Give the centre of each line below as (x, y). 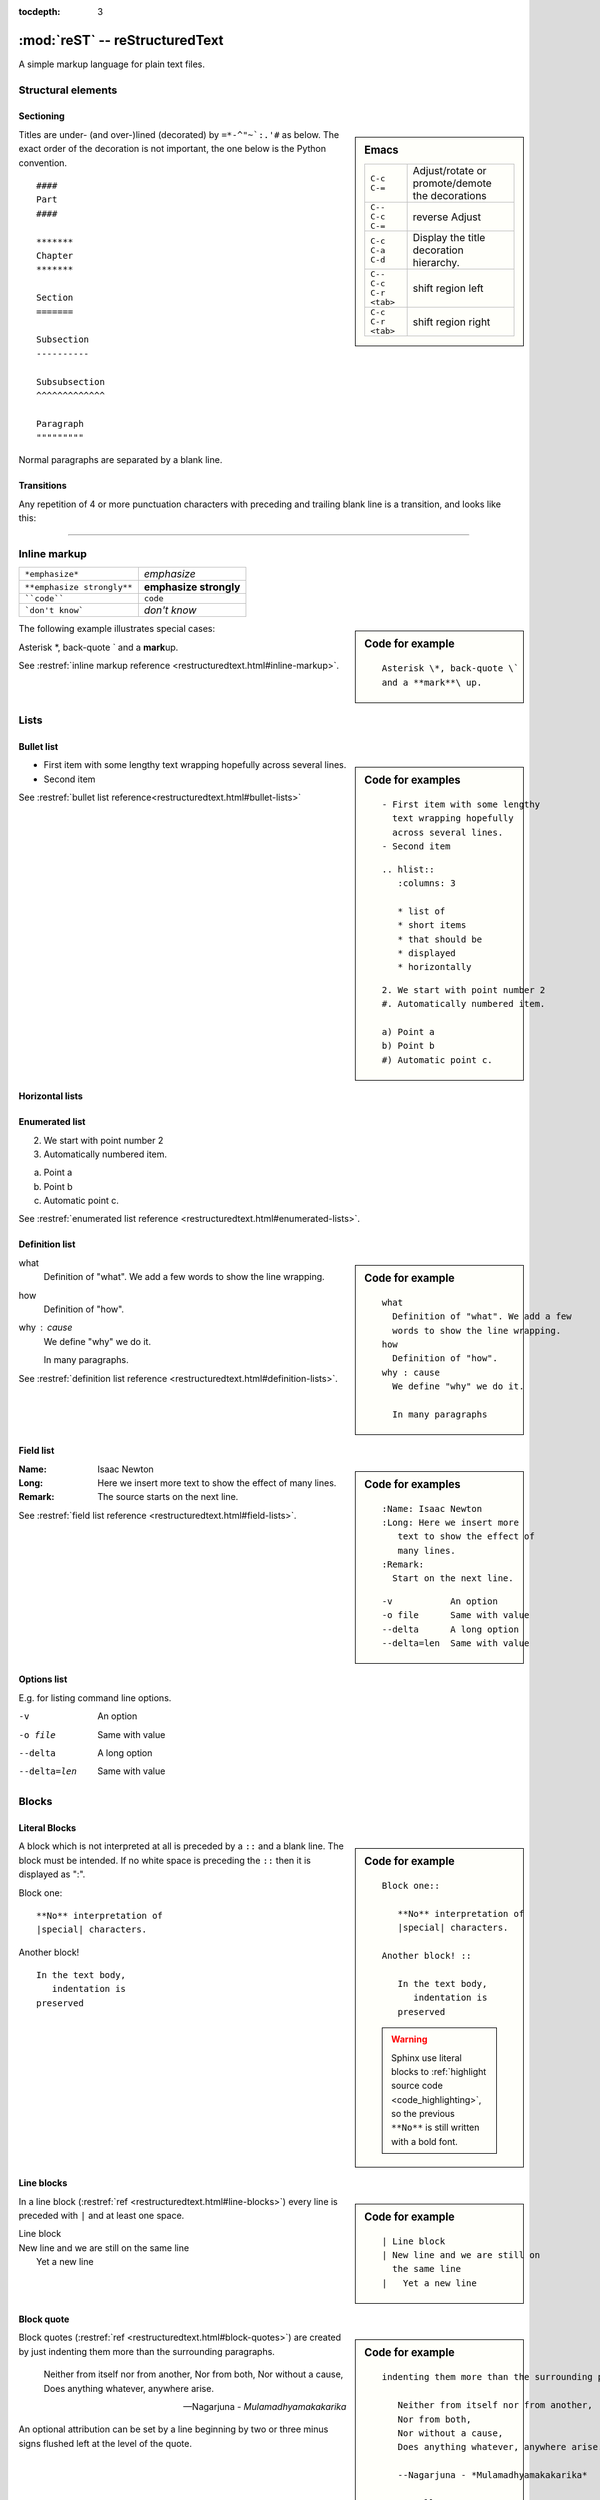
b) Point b (408, 1046)
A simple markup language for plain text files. (111, 64)
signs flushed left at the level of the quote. (105, 2443)
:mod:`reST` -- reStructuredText (121, 40)
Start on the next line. (452, 1578)
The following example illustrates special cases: (116, 629)
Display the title (449, 238)
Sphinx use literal (426, 2057)
